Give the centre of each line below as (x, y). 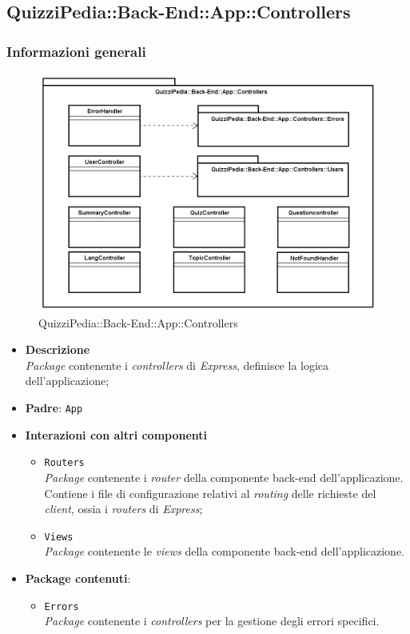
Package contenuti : (78, 578)
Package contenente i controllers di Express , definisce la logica (177, 365)
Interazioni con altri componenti (116, 434)
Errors (62, 606)
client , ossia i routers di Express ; (123, 509)
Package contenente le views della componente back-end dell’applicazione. (225, 551)
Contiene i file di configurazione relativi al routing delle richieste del (210, 493)
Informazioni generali (76, 51)
